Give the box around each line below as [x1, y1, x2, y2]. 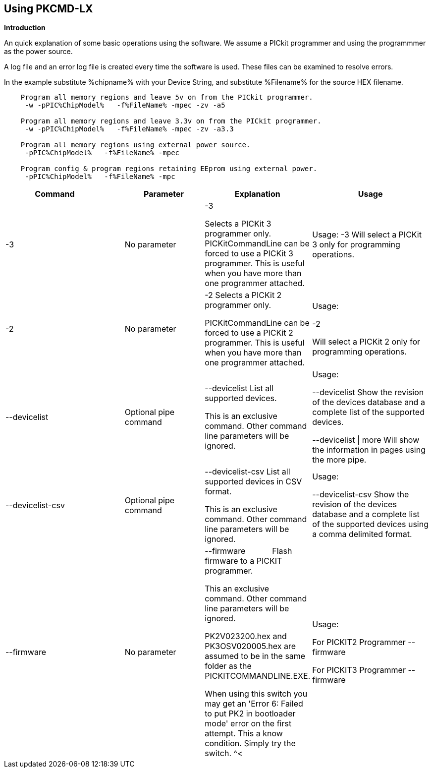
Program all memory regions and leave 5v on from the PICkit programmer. [20, 93, 313, 102]
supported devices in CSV [205, 476, 302, 487]
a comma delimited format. [312, 529, 412, 539]
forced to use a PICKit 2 [205, 328, 293, 338]
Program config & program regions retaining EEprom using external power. [20, 165, 318, 173]
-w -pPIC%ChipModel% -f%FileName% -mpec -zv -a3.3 [25, 125, 234, 133]
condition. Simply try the [205, 738, 296, 749]
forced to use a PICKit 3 [205, 248, 293, 259]
